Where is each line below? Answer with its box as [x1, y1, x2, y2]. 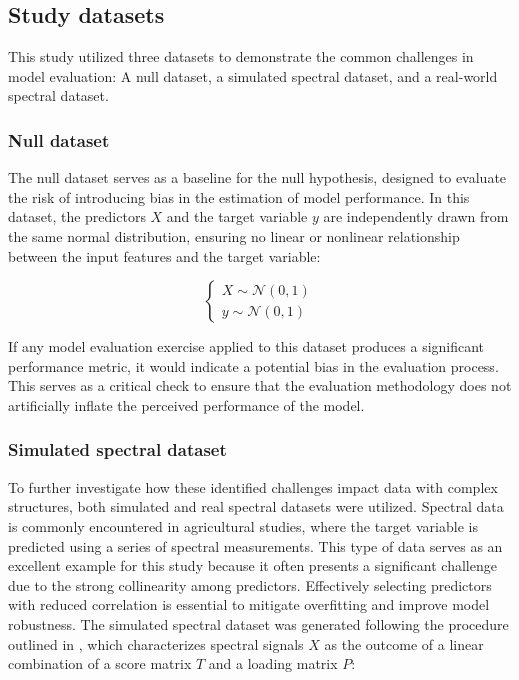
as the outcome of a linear [324, 633, 484, 654]
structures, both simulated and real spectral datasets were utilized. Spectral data [8, 496, 504, 517]
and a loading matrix [208, 653, 338, 674]
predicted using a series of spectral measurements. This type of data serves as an [8, 535, 503, 556]
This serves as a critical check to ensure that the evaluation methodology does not [8, 375, 512, 396]
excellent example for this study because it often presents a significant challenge [8, 555, 497, 576]
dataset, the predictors [8, 206, 146, 227]
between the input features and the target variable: [8, 245, 321, 266]
